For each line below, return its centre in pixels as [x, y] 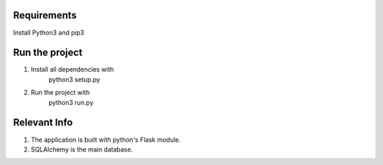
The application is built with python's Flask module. [106, 140]
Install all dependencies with [72, 69]
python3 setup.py [74, 79]
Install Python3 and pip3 [49, 33]
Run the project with [60, 93]
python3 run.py [71, 102]
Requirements [45, 15]
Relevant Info [43, 123]
